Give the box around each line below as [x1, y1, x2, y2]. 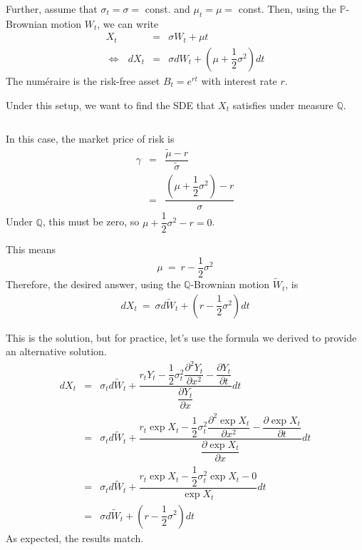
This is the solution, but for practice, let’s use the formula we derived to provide [6, 330, 357, 345]
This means [6, 242, 56, 257]
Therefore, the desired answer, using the [6, 277, 181, 292]
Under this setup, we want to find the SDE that [6, 97, 215, 112]
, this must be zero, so [42, 214, 140, 229]
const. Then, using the [238, 1, 336, 16]
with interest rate [201, 73, 277, 88]
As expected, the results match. [6, 530, 144, 545]
